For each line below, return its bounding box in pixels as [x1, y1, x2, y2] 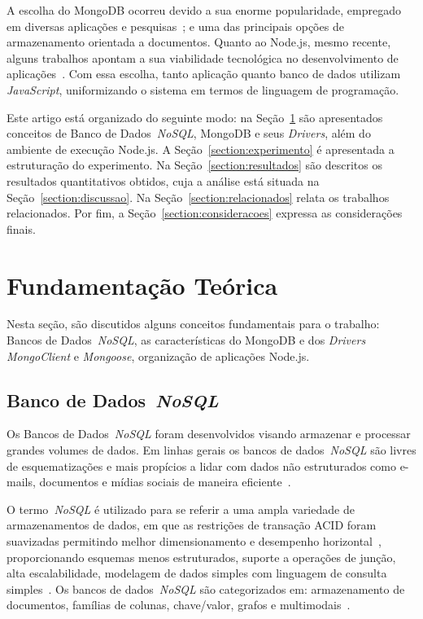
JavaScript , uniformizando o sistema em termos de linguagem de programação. [7, 81, 399, 98]
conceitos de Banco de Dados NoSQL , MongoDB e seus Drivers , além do [7, 125, 371, 142]
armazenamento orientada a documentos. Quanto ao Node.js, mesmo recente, [7, 33, 391, 50]
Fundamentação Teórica [7, 268, 278, 301]
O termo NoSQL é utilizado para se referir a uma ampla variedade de [7, 500, 355, 517]
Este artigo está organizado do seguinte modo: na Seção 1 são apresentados [7, 108, 383, 125]
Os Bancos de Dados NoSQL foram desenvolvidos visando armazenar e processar [7, 425, 411, 442]
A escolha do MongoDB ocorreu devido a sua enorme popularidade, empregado [7, 2, 401, 18]
